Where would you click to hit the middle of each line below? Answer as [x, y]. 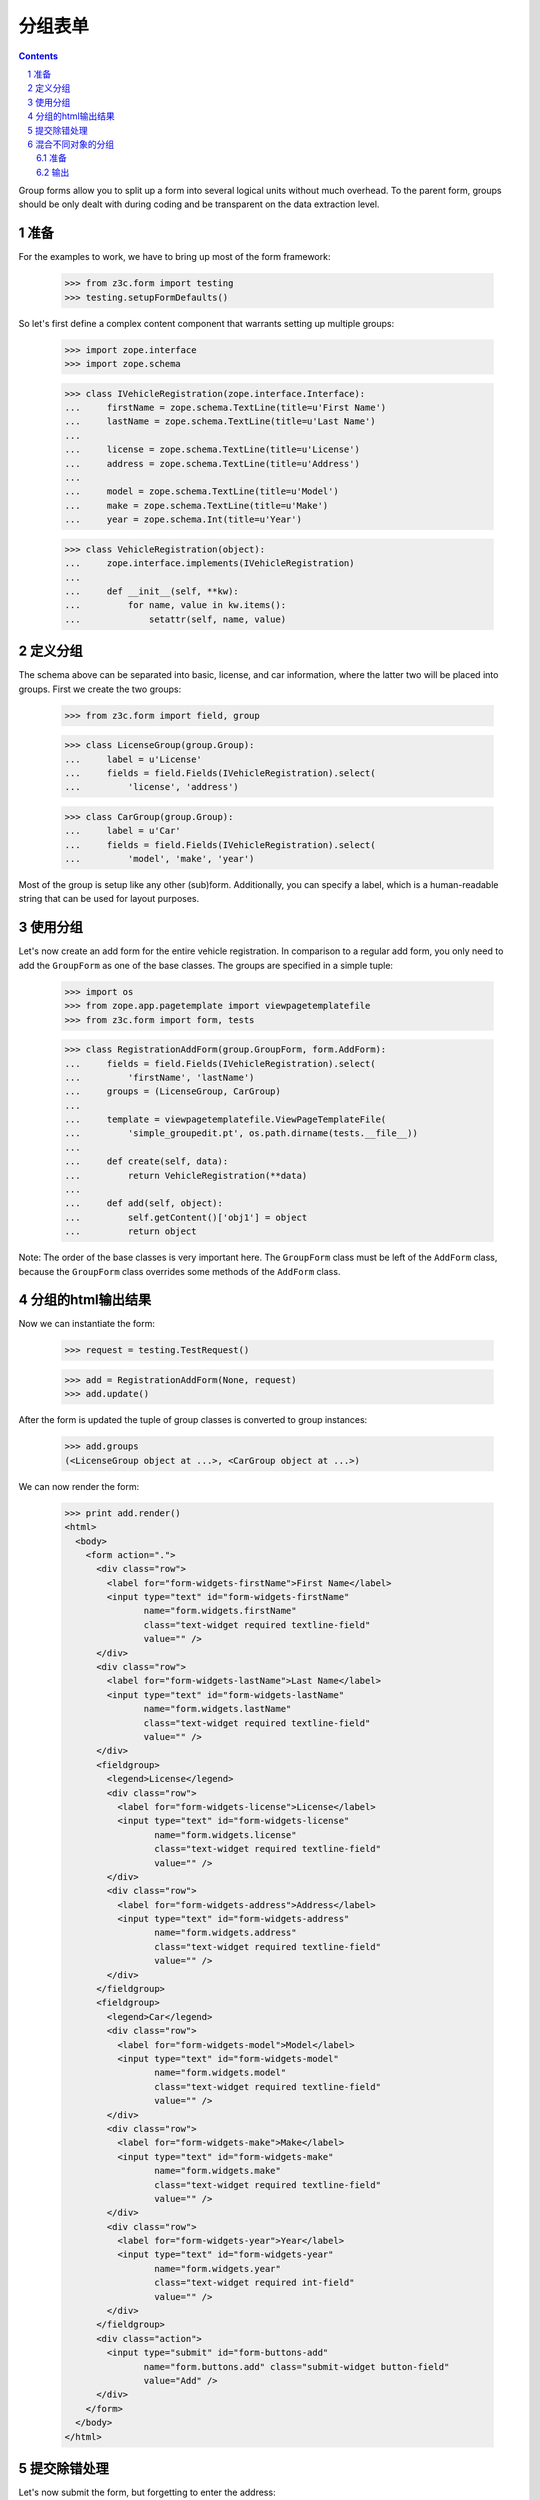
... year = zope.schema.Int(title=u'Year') [183, 519]
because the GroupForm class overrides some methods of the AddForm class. [179, 1271]
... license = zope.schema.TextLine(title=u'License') [212, 449]
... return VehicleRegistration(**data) [186, 1175]
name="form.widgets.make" [217, 2171]
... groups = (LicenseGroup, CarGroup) [173, 1091]
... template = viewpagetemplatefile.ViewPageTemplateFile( [225, 1119]
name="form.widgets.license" [225, 1834]
